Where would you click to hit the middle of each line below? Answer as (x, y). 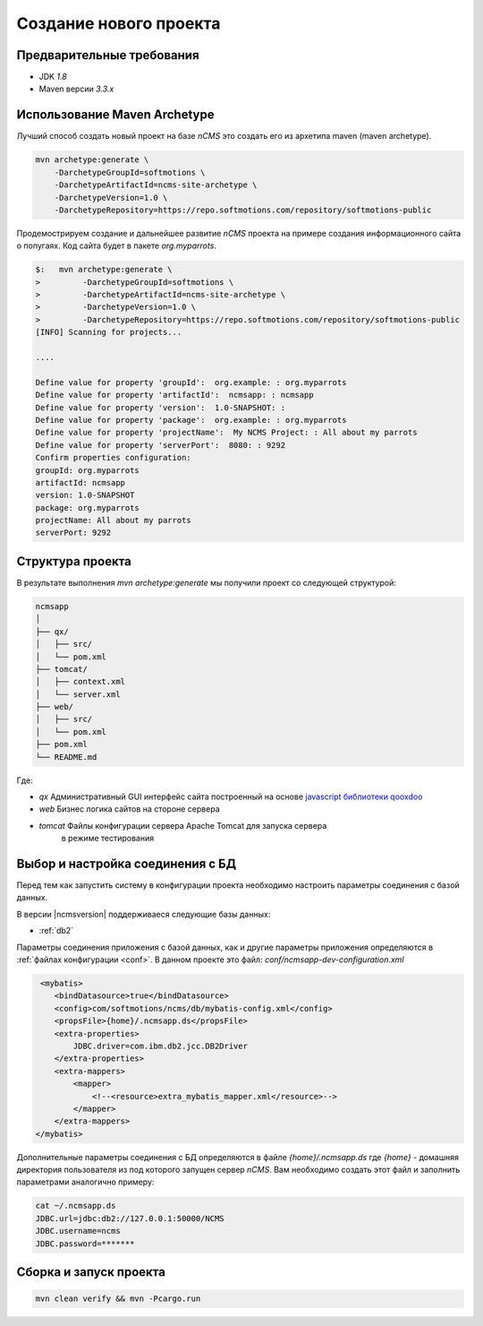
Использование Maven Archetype (115, 115)
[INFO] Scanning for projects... (109, 332)
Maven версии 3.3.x (76, 89)
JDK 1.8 (53, 77)
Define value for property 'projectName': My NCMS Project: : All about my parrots (226, 433)
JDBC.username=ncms (78, 1231)
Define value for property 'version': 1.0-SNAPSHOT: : (161, 407)
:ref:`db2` (56, 931)
